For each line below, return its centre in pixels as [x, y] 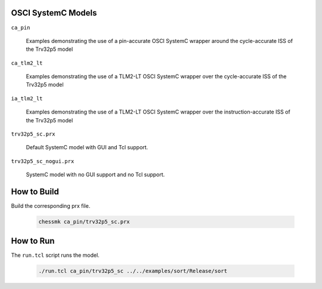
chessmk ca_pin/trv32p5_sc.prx [84, 222]
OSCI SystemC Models [54, 13]
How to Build [35, 192]
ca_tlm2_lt [27, 63]
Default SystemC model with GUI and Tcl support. [87, 147]
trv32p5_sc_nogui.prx [43, 161]
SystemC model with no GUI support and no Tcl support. [95, 175]
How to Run [33, 241]
